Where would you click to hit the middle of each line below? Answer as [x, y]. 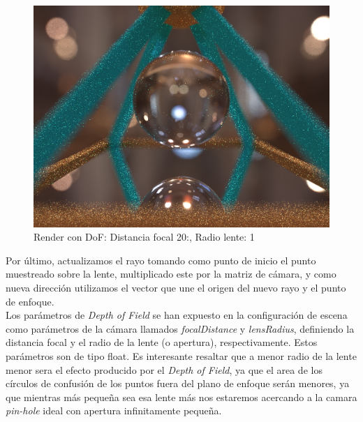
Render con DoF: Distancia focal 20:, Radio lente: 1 [144, 237]
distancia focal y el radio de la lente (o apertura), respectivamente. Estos [162, 342]
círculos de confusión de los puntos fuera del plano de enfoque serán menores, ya [178, 383]
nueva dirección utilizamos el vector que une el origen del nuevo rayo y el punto [176, 287]
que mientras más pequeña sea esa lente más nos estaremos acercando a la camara [181, 397]
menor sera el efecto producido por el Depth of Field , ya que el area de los [164, 369]
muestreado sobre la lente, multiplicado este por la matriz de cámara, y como [171, 274]
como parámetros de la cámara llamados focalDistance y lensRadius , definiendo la [180, 328]
